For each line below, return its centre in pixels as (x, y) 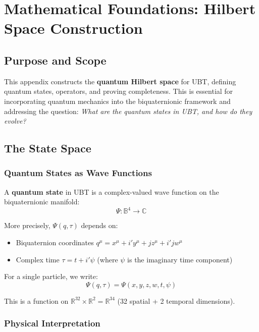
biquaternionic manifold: (42, 202)
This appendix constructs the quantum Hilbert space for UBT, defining (120, 81)
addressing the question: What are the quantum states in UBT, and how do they (128, 111)
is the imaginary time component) (180, 259)
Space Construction (73, 28)
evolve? (15, 121)
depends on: (99, 225)
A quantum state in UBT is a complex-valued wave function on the (112, 191)
